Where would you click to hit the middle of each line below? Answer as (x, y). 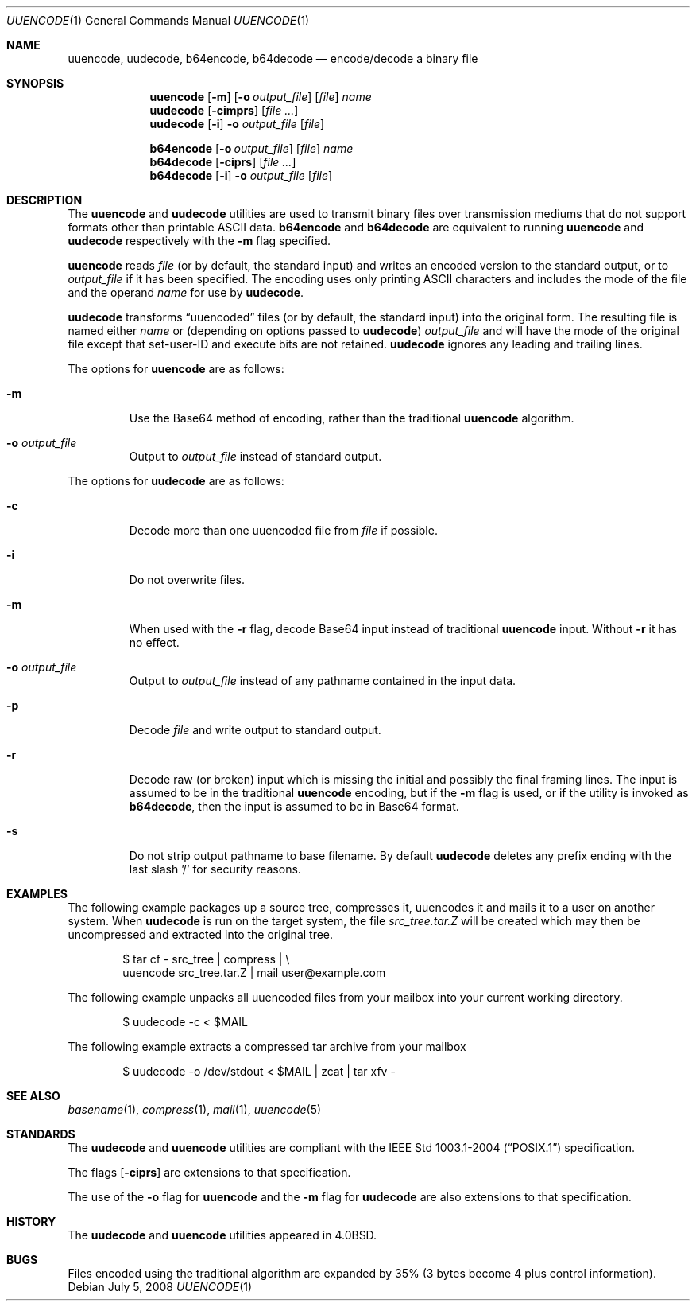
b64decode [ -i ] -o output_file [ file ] (241, 175)
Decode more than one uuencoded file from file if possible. (283, 530)
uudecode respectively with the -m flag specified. (199, 241)
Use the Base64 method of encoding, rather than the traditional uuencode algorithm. (352, 418)
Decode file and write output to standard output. (255, 730)
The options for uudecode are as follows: (176, 481)
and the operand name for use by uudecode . (186, 292)
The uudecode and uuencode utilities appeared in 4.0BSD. (222, 1235)
